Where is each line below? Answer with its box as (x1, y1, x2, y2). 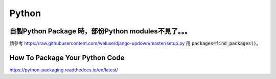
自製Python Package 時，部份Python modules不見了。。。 (9, 27, 192, 35)
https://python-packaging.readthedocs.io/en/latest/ (9, 66, 119, 73)
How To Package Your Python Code (9, 53, 125, 62)
